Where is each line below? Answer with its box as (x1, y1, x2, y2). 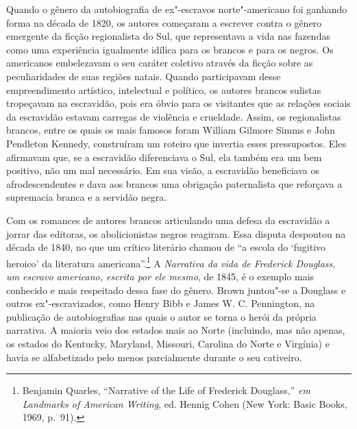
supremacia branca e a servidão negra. (6, 190, 167, 204)
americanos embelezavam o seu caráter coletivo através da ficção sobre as (6, 56, 313, 70)
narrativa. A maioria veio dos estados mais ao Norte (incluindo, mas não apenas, (6, 323, 345, 337)
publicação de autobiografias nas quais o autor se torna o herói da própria (6, 309, 317, 323)
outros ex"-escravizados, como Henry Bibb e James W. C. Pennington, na (6, 296, 315, 310)
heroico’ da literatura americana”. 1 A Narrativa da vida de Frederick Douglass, (6, 254, 336, 270)
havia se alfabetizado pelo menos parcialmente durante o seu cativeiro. (6, 350, 302, 364)
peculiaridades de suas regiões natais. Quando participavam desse (6, 69, 281, 83)
